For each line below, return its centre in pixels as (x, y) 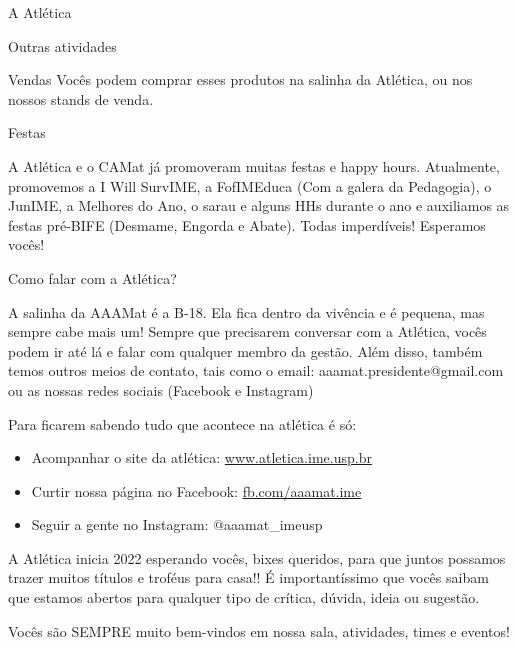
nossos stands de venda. (81, 98)
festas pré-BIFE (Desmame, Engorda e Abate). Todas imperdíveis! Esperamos (247, 224)
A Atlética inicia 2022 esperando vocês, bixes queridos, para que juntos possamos (257, 557)
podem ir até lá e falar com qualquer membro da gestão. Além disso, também (245, 350)
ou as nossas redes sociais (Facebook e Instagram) (161, 389)
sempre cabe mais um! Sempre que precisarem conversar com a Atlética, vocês (247, 331)
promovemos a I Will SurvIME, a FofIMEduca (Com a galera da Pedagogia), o (250, 185)
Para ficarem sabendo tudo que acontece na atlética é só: (182, 423)
